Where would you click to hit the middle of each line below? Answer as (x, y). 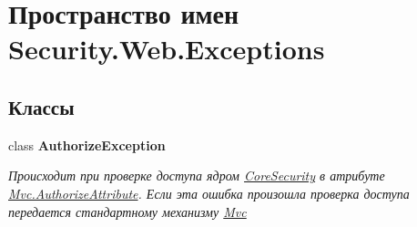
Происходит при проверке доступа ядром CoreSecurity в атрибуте (197, 175)
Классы (41, 106)
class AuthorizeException (87, 144)
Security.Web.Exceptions (167, 49)
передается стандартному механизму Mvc (127, 211)
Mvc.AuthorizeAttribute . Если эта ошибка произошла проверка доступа (209, 193)
